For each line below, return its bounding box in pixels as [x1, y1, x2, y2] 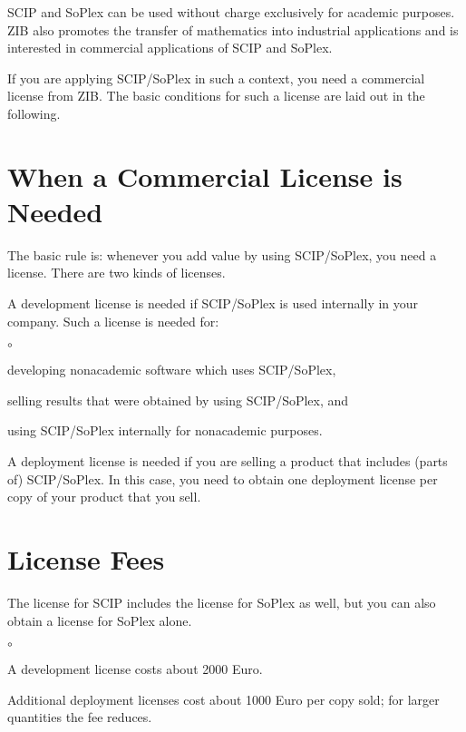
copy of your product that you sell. [7, 487, 201, 506]
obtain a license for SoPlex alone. [7, 610, 192, 630]
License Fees [7, 541, 165, 577]
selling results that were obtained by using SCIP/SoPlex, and [7, 390, 349, 409]
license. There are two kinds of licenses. [7, 263, 226, 282]
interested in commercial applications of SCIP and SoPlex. [7, 38, 333, 57]
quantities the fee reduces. [7, 708, 152, 727]
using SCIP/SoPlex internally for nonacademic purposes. [7, 421, 323, 440]
